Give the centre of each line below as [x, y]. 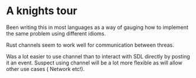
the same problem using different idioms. [56, 33]
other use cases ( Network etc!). [45, 69]
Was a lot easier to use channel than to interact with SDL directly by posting [98, 56]
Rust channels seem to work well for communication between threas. [90, 45]
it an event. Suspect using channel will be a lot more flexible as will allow [94, 63]
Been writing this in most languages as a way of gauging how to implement [97, 27]
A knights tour [42, 11]
